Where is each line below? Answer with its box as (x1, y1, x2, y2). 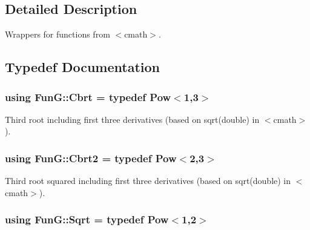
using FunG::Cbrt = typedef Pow (5, 89, 171, 104)
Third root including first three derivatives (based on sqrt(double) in (5, 113, 260, 125)
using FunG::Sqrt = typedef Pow (5, 212, 169, 227)
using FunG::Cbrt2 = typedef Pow (5, 150, 177, 165)
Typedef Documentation (5, 57, 160, 76)
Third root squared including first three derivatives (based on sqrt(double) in (5, 174, 291, 187)
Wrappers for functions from (5, 28, 110, 41)
